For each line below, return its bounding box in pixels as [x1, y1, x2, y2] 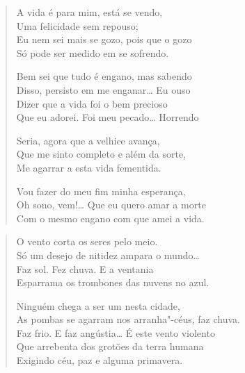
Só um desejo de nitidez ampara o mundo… [16, 247, 200, 262]
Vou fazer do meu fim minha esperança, [16, 183, 186, 198]
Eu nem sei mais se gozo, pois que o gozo [16, 32, 192, 47]
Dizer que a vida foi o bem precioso [16, 96, 168, 110]
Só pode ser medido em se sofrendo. [16, 45, 169, 60]
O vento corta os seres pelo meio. [16, 234, 158, 249]
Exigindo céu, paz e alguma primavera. [16, 353, 183, 367]
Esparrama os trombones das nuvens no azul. [16, 275, 210, 290]
